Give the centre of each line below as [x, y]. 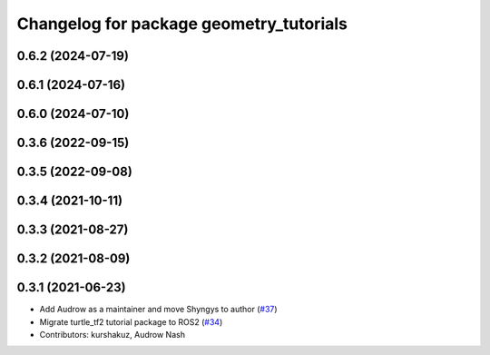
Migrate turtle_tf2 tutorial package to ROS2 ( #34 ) [131, 321]
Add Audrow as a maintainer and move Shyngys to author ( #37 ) [158, 310]
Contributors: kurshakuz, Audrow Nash [113, 334]
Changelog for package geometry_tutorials [182, 24]
